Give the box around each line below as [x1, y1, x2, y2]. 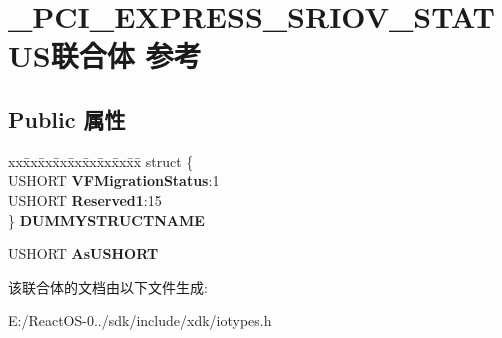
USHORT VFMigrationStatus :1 [8, 170, 220, 191]
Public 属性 [8, 103, 126, 134]
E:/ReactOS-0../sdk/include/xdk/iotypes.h [8, 310, 272, 331]
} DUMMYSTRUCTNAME [8, 209, 205, 230]
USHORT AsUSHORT [8, 243, 159, 264]
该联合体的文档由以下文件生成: [8, 276, 208, 297]
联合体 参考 [50, 35, 202, 76]
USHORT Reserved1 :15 [8, 189, 162, 210]
